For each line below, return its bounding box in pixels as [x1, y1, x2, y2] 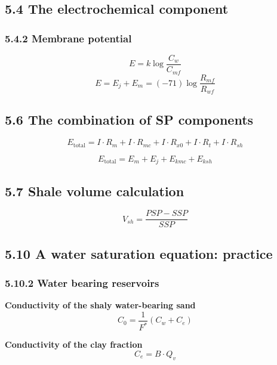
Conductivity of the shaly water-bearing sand [5, 299, 196, 311]
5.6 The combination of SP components [5, 110, 254, 129]
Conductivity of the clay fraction [5, 338, 143, 351]
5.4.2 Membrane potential [5, 30, 132, 45]
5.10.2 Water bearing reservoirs [5, 276, 159, 290]
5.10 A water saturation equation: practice [5, 244, 273, 262]
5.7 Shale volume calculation [5, 181, 184, 200]
